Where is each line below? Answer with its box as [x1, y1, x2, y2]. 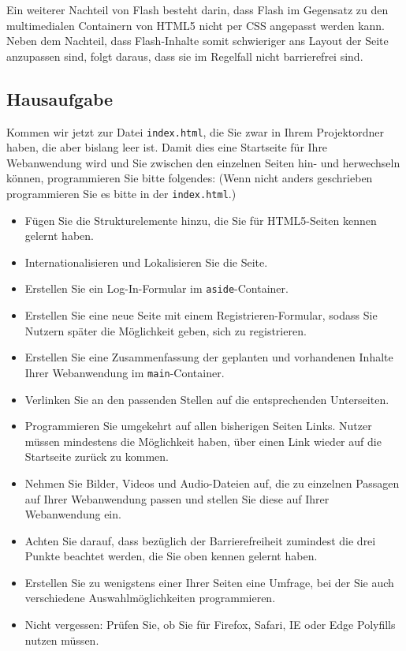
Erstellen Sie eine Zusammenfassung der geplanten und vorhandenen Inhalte [24, 349, 393, 365]
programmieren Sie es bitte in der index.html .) [6, 185, 237, 202]
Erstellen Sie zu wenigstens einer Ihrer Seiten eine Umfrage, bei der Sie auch [24, 574, 394, 590]
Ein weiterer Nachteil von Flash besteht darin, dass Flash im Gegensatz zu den [6, 2, 389, 17]
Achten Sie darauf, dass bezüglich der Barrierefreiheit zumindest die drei [24, 532, 376, 548]
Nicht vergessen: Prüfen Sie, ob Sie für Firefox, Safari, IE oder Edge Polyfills [24, 616, 396, 633]
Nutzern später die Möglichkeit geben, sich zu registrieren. [24, 322, 307, 339]
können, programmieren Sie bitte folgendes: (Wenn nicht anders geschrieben [6, 170, 373, 186]
